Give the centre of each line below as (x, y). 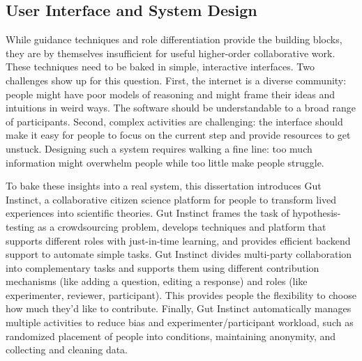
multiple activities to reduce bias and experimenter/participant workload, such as (180, 322)
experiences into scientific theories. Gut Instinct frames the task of (148, 213)
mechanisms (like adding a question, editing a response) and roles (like (157, 281)
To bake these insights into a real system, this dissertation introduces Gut (164, 186)
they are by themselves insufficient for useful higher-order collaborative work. (171, 53)
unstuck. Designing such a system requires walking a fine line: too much (159, 148)
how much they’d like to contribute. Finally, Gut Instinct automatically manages (179, 308)
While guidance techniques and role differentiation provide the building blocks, (174, 39)
